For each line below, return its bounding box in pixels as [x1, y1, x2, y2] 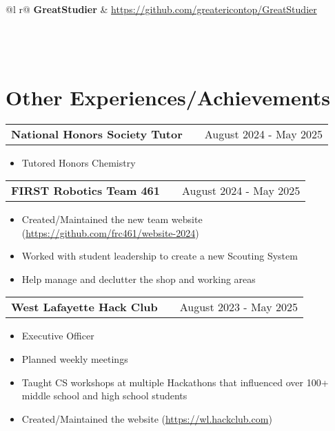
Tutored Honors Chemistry [21, 155, 136, 169]
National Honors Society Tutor [11, 125, 183, 142]
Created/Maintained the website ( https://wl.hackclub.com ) [21, 411, 272, 425]
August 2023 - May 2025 [179, 299, 298, 315]
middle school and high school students [21, 388, 187, 403]
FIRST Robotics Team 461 [11, 182, 160, 199]
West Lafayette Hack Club [11, 299, 158, 315]
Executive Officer [21, 328, 94, 343]
